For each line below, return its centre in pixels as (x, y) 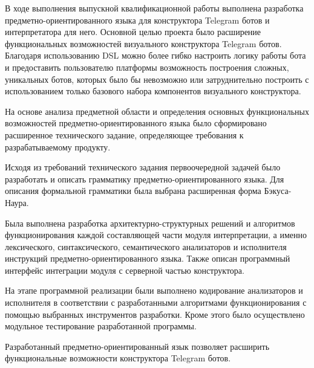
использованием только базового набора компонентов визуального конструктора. (153, 91)
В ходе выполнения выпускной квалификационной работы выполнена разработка (154, 8)
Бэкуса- (278, 191)
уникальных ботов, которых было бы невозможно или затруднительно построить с (157, 79)
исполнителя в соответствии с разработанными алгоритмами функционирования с (156, 302)
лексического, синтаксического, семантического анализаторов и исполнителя (146, 246)
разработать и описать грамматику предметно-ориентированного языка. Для (145, 179)
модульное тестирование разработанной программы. (101, 326)
